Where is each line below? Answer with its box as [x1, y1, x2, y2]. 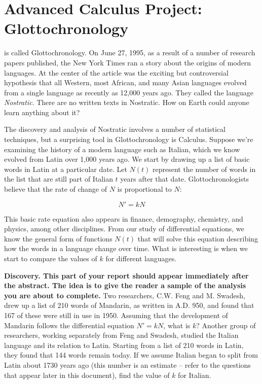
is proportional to [117, 184, 172, 194]
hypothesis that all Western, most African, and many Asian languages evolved [4, 77, 247, 88]
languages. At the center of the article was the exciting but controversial [4, 67, 229, 78]
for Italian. [178, 369, 211, 380]
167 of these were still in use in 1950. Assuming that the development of [4, 309, 228, 320]
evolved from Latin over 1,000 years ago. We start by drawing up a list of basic [4, 154, 250, 164]
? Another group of [196, 320, 256, 330]
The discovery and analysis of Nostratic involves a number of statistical [4, 124, 226, 134]
